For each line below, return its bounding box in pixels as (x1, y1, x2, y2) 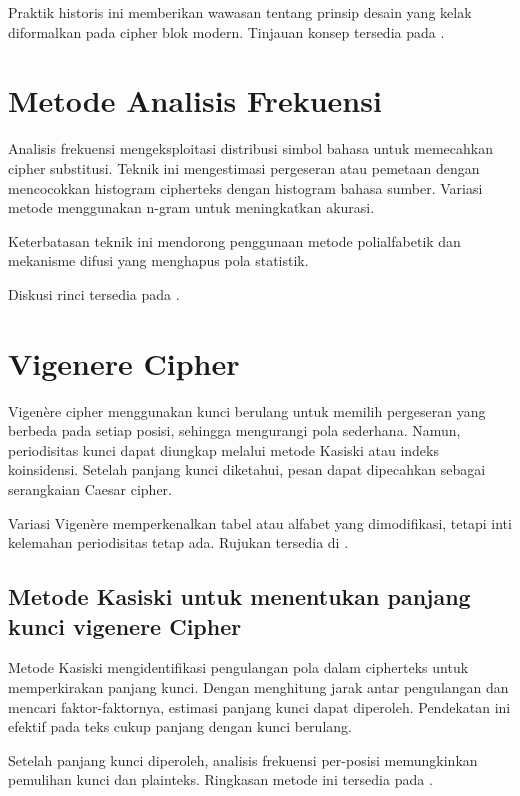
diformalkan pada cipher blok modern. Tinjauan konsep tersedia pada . (8, 21, 445, 42)
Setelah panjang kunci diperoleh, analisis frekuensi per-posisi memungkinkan (8, 749, 478, 770)
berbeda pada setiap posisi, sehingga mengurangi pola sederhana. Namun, (8, 420, 461, 441)
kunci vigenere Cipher (8, 610, 242, 641)
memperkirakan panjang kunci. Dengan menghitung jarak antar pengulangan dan (8, 676, 509, 697)
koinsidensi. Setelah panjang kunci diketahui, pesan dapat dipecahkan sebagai (8, 459, 486, 480)
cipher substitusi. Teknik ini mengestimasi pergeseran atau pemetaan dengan (8, 157, 480, 178)
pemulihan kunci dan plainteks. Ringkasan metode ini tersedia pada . (8, 769, 433, 790)
